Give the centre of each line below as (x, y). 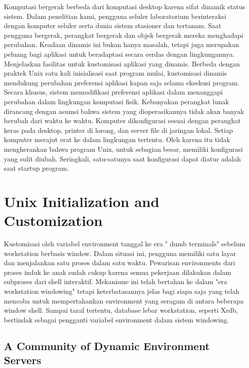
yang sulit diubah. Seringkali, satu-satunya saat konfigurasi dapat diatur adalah (123, 158)
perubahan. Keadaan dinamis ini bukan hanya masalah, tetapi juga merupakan (122, 44)
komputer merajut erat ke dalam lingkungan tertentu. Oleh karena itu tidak (117, 139)
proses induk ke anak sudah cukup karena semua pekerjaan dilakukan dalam (118, 272)
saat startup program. (37, 168)
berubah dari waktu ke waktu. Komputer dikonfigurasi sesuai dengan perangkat (122, 120)
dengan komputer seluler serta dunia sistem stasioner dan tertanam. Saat (113, 25)
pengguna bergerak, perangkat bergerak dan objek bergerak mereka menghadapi (124, 35)
